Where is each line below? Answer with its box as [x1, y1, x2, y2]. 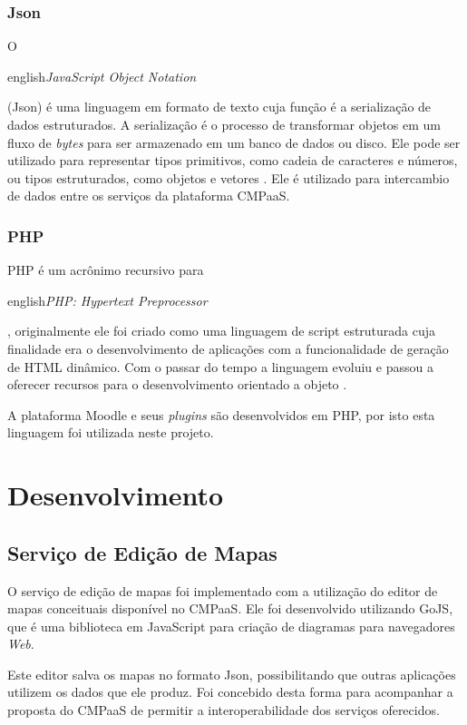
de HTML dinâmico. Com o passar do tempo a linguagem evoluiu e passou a [7, 357, 433, 376]
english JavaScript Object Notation [7, 66, 197, 85]
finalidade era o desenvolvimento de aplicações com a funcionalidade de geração [7, 338, 449, 358]
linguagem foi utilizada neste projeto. [7, 423, 214, 442]
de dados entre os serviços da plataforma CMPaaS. [7, 186, 290, 205]
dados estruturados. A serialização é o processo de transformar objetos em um [7, 115, 442, 133]
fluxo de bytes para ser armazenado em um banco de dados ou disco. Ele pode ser [7, 132, 461, 152]
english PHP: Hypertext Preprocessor [7, 290, 208, 309]
